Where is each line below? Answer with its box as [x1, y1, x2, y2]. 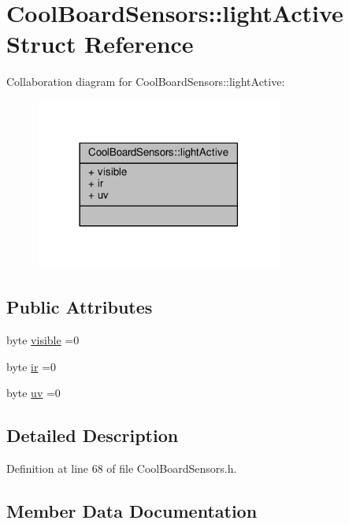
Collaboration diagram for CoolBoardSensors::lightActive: [6, 73, 285, 90]
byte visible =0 [6, 332, 80, 348]
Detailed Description [6, 423, 179, 448]
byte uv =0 [6, 385, 61, 401]
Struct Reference [6, 28, 194, 60]
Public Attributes [6, 295, 153, 319]
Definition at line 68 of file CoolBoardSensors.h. [6, 460, 237, 477]
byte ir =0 [6, 358, 57, 374]
